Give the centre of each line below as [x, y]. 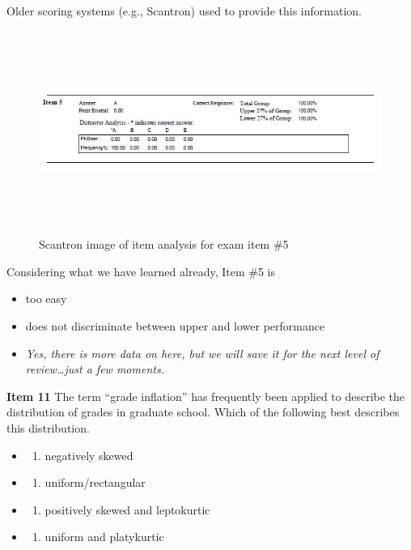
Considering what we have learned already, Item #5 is [141, 271]
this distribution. [48, 427]
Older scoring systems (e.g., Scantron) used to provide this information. [184, 11]
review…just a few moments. [95, 369]
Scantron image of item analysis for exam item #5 [164, 244]
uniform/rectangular [95, 482]
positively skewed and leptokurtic [127, 509]
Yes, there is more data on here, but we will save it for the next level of [202, 353]
